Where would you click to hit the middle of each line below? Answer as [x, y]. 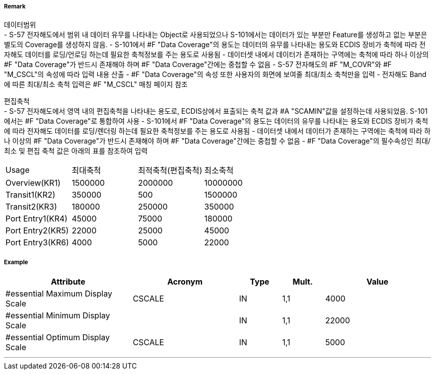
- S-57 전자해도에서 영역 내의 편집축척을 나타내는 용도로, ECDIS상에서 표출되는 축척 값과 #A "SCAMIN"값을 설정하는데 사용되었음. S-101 [216, 111]
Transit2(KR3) [31, 207]
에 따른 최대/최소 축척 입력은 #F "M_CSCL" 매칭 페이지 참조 [96, 84]
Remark [15, 6]
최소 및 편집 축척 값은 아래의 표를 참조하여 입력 [76, 151]
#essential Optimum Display [58, 337]
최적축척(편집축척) [170, 171]
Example [16, 262]
